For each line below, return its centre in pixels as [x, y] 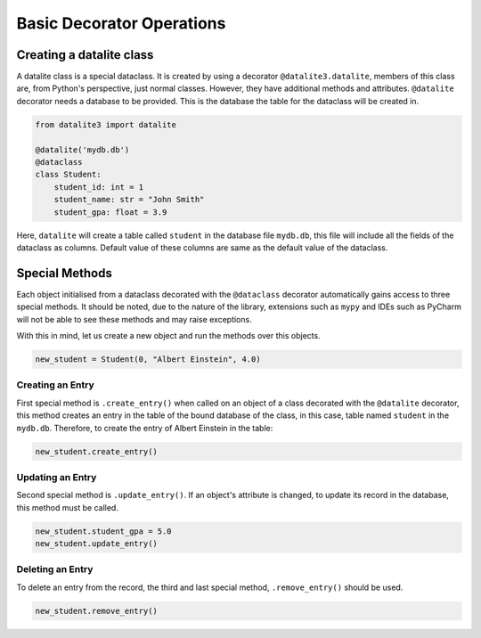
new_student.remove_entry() [96, 611]
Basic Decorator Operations [121, 23]
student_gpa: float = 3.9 [110, 212]
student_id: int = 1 [99, 187]
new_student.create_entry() [96, 451]
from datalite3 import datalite [106, 124]
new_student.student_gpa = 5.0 [104, 531]
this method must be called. [68, 507]
